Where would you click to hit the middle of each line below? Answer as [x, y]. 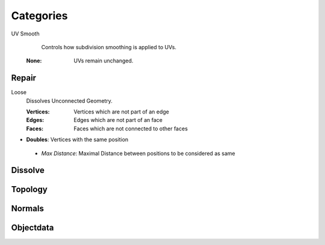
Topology [29, 189]
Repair [23, 78]
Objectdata [32, 228]
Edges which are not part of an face [118, 120]
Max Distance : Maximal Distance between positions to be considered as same [138, 153]
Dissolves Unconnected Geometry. [69, 101]
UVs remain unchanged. [104, 61]
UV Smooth [25, 34]
